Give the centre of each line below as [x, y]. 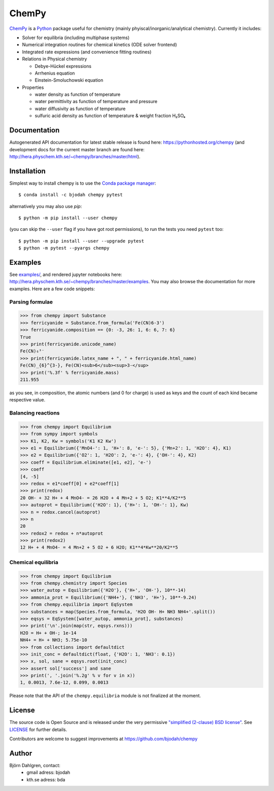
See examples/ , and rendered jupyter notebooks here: [66, 274]
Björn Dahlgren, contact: [35, 766]
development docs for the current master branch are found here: [77, 149]
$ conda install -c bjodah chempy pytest [71, 195]
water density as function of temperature [78, 94]
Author [21, 753]
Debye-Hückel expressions [63, 66]
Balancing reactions [35, 413]
